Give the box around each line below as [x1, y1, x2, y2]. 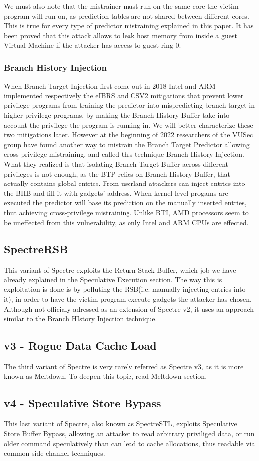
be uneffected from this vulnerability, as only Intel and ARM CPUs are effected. [4, 217, 249, 227]
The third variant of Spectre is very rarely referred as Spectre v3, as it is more [4, 361, 244, 371]
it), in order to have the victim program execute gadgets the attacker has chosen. [4, 294, 252, 304]
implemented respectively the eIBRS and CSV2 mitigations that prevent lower [4, 90, 244, 100]
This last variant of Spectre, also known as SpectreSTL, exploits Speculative [4, 418, 237, 429]
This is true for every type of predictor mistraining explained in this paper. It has [4, 20, 254, 31]
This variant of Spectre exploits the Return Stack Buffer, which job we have [4, 265, 236, 275]
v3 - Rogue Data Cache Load [4, 338, 157, 353]
